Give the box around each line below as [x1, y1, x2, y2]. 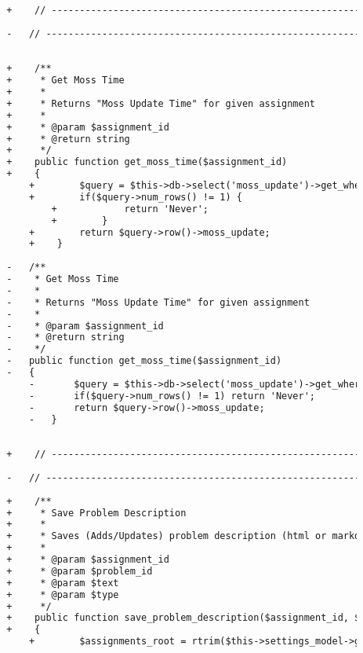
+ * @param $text [6, 577, 119, 589]
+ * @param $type [6, 589, 119, 600]
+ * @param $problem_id [6, 565, 153, 577]
